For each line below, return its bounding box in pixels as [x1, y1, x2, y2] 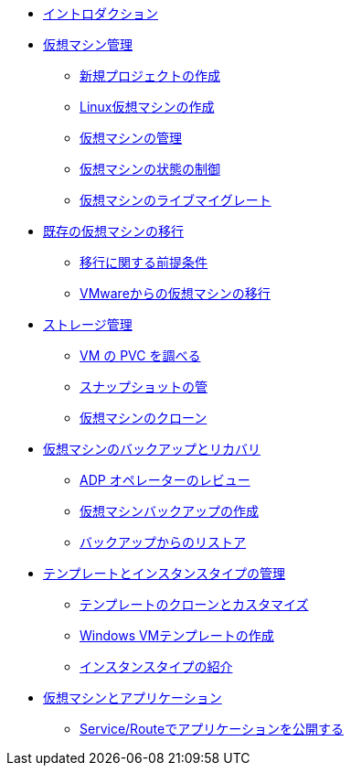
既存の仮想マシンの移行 [43, 223, 184, 239]
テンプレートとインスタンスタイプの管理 [43, 565, 286, 581]
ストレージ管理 [43, 317, 133, 332]
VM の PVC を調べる [80, 348, 201, 363]
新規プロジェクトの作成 [80, 68, 220, 83]
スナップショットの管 [80, 379, 207, 394]
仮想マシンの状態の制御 [80, 161, 220, 177]
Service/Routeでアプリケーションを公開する [80, 721, 344, 736]
